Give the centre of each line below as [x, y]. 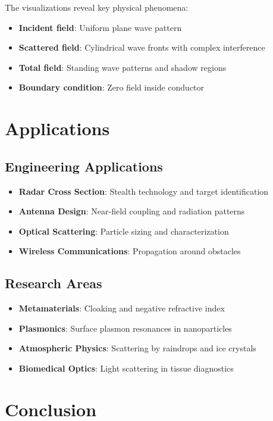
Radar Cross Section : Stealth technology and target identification [144, 191]
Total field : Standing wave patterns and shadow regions [123, 67]
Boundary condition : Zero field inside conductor [112, 87]
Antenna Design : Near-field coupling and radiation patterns [132, 211]
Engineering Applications [84, 166]
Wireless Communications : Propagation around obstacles [130, 251]
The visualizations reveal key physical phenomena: [97, 7]
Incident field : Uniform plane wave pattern [100, 27]
